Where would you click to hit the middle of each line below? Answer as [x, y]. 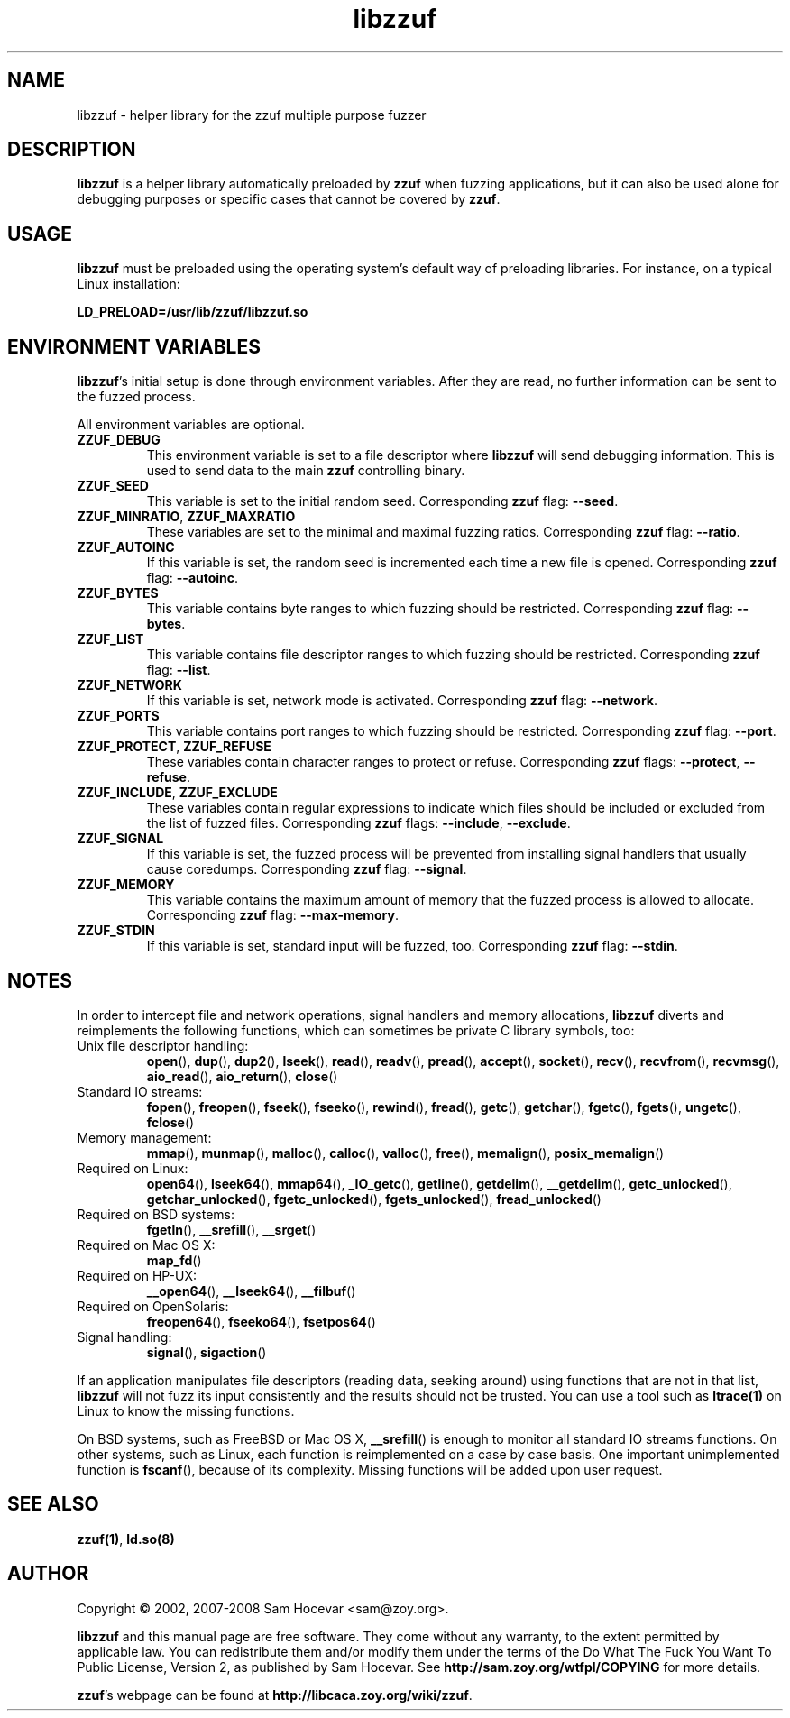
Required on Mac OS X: [146, 1245]
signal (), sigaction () [207, 1352]
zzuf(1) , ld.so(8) [126, 1539]
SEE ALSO [53, 1504]
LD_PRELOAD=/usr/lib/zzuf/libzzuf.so [193, 312]
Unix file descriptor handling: [163, 1045]
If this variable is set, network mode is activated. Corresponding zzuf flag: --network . [402, 701]
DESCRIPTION [72, 150]
